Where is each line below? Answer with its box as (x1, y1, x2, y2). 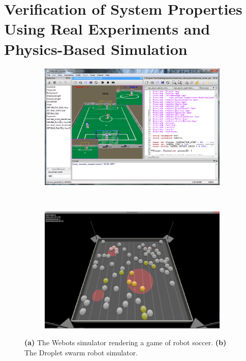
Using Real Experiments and (4, 18, 210, 39)
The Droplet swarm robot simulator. (24, 347, 138, 357)
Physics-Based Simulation (4, 38, 188, 59)
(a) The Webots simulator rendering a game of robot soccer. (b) (24, 337, 227, 348)
